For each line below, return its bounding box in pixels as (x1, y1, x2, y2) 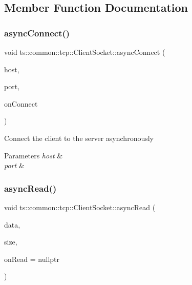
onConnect (4, 98, 38, 109)
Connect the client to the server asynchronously (4, 132, 154, 143)
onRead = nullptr (4, 253, 59, 264)
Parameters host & (4, 150, 63, 160)
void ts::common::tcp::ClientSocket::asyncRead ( (4, 201, 156, 212)
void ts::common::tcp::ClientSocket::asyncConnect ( (4, 47, 165, 57)
